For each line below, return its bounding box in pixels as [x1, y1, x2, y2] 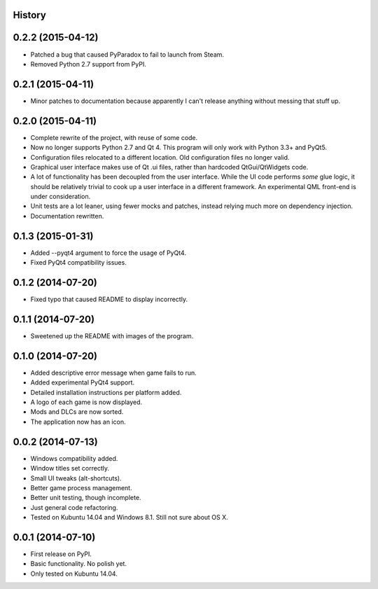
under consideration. [30, 193, 91, 201]
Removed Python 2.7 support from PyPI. [30, 60, 146, 68]
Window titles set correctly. [30, 464, 110, 473]
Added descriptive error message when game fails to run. [30, 368, 197, 377]
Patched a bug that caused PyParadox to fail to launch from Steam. [30, 50, 224, 59]
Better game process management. [30, 483, 132, 492]
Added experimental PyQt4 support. [30, 378, 135, 387]
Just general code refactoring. [30, 503, 118, 511]
